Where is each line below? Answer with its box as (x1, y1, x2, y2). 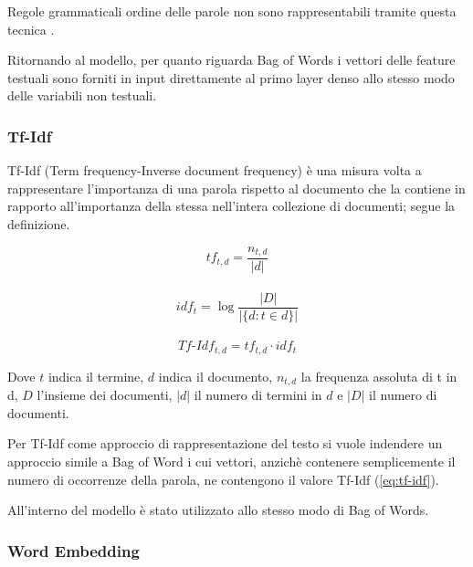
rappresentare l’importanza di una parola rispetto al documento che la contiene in (7, 178, 466, 197)
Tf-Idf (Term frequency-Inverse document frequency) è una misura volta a (7, 161, 422, 180)
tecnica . (7, 19, 55, 38)
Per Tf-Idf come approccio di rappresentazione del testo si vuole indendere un (7, 434, 443, 453)
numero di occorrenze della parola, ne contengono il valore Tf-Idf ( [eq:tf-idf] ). (7, 469, 439, 488)
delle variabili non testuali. (7, 86, 157, 105)
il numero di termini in (194, 385, 322, 404)
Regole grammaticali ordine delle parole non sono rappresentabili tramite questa (7, 2, 457, 20)
